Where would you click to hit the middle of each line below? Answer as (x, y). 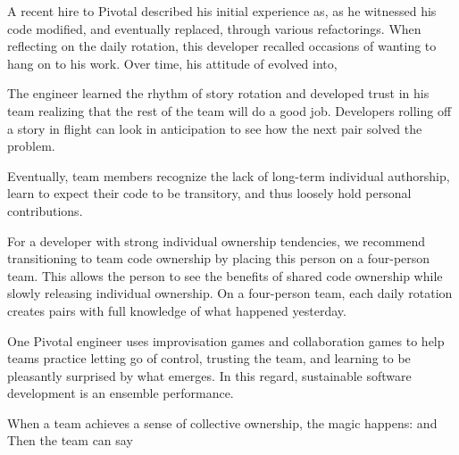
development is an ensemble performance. (121, 393)
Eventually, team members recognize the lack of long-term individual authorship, (229, 175)
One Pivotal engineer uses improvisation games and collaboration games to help (226, 340)
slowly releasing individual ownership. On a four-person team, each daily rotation (230, 293)
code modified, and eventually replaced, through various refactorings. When (214, 28)
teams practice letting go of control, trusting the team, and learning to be (209, 358)
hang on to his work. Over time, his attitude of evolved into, (172, 63)
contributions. (45, 210)
